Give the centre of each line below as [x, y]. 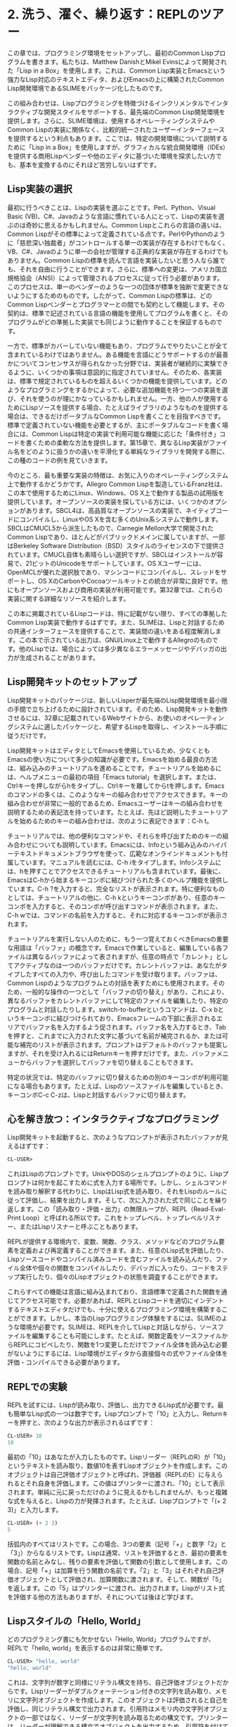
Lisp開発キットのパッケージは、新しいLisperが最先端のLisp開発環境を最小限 [117, 700]
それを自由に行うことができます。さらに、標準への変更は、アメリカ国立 [124, 269]
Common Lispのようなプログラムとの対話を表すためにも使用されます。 [110, 983]
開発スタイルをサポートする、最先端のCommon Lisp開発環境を [135, 112]
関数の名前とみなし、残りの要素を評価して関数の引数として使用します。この [118, 1561]
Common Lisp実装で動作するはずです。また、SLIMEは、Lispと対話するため [116, 622]
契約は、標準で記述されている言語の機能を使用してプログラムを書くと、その [118, 313]
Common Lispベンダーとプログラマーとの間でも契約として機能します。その [116, 304]
